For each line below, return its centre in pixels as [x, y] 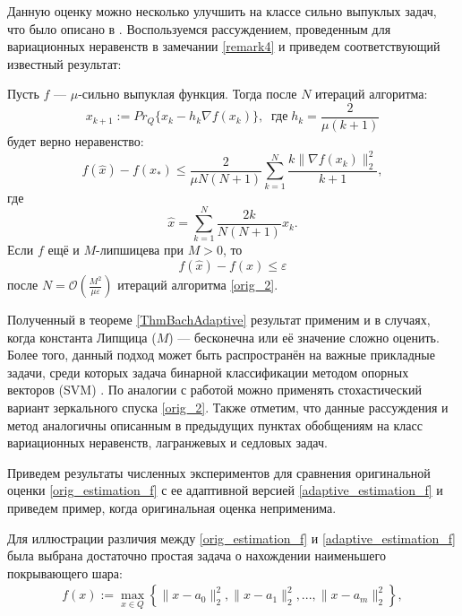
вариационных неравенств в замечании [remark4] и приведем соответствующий [224, 46]
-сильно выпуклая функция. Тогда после [188, 94]
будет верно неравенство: [76, 141]
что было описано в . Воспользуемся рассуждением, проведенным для [199, 28]
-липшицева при [140, 250]
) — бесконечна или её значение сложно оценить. [304, 337]
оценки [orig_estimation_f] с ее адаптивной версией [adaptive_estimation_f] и [225, 490]
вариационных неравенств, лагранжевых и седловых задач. [167, 442]
